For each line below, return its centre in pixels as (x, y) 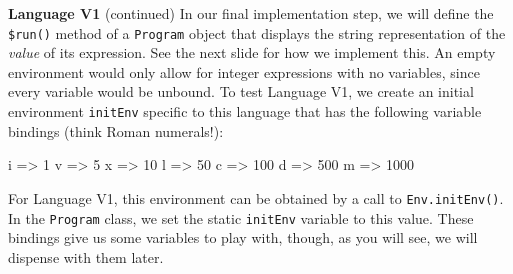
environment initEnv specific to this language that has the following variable (245, 111)
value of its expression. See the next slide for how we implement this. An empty (252, 52)
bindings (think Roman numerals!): (116, 130)
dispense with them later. (86, 256)
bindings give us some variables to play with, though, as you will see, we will (243, 237)
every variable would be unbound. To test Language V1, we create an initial (241, 91)
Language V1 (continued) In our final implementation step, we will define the (251, 13)
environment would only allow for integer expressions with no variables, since (244, 71)
